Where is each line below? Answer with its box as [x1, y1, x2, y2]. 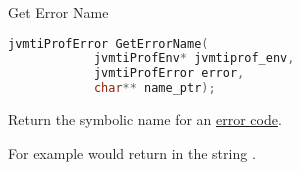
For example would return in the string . [8, 142, 256, 163]
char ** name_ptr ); [93, 81, 216, 96]
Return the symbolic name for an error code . [8, 109, 282, 130]
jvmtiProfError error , [93, 66, 245, 81]
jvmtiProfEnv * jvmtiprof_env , [93, 51, 295, 66]
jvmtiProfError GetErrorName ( [8, 36, 209, 51]
